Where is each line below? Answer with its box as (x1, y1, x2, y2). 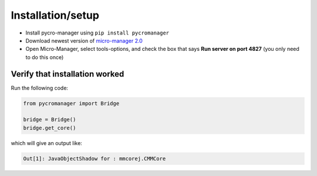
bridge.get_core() (23, 125, 76, 131)
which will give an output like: (11, 139, 82, 146)
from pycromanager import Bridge (23, 100, 120, 106)
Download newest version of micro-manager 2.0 (25, 37, 143, 44)
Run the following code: (11, 84, 69, 91)
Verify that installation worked (11, 69, 124, 79)
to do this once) (25, 53, 64, 61)
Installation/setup (11, 9, 100, 22)
